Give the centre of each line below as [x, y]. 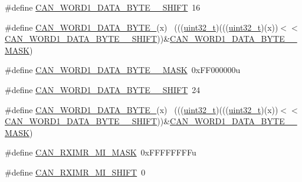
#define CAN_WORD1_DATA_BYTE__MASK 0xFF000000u [123, 70]
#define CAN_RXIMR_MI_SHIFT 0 [75, 172]
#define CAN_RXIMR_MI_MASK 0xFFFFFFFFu [101, 152]
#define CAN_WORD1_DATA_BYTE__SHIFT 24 [103, 89]
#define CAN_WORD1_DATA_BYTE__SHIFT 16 [103, 7]
